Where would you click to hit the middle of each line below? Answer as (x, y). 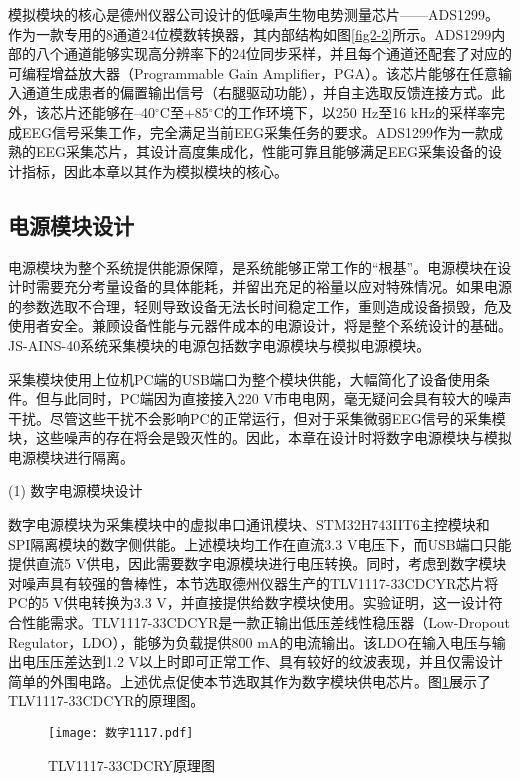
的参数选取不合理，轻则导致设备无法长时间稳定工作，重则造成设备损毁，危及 (260, 305)
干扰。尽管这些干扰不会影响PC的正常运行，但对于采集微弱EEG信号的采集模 (257, 417)
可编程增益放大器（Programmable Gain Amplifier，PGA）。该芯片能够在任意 (253, 72)
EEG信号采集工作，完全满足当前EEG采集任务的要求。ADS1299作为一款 (255, 131)
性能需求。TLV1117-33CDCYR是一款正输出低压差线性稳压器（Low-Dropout (265, 622)
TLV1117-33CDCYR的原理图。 (106, 700)
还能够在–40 (116, 111)
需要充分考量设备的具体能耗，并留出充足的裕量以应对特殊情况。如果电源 (273, 286)
